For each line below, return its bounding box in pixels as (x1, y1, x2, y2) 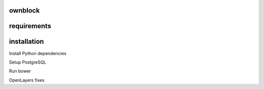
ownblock (9, 6, 40, 15)
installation (9, 37, 44, 46)
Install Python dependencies (9, 50, 66, 56)
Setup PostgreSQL (9, 59, 46, 65)
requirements (9, 22, 51, 30)
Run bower (9, 68, 31, 74)
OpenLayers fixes (9, 77, 45, 83)
